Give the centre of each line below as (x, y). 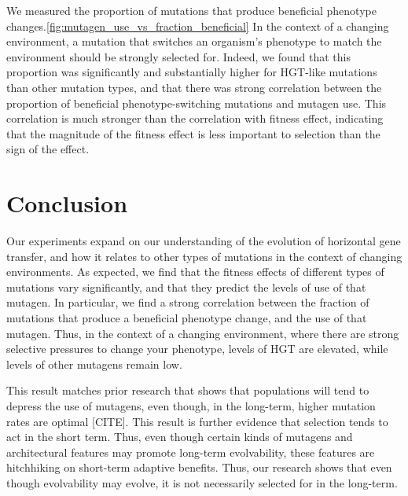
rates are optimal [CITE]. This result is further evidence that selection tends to (197, 421)
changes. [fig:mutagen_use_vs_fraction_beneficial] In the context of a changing (198, 26)
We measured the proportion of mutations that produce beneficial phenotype (191, 10)
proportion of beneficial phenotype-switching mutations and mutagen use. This (197, 103)
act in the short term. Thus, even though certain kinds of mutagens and (180, 437)
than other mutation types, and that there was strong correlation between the (194, 87)
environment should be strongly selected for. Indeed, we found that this (178, 56)
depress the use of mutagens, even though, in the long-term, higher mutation (191, 406)
